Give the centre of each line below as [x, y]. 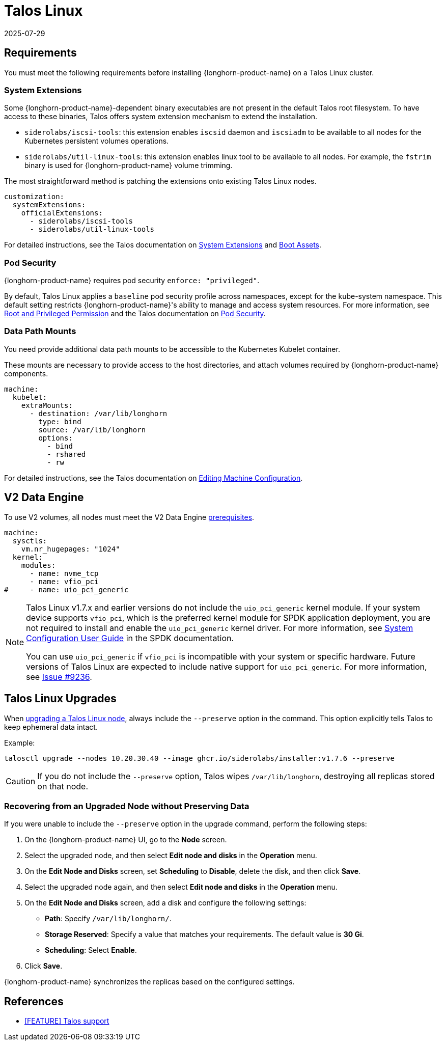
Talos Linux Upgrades [60, 699]
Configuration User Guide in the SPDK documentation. [130, 638]
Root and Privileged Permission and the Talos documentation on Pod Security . [135, 314]
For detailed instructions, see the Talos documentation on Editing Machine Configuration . [154, 478]
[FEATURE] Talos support [67, 1021]
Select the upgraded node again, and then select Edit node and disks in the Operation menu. [181, 887]
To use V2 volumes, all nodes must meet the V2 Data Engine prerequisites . [129, 517]
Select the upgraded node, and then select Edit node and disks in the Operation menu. [171, 856]
